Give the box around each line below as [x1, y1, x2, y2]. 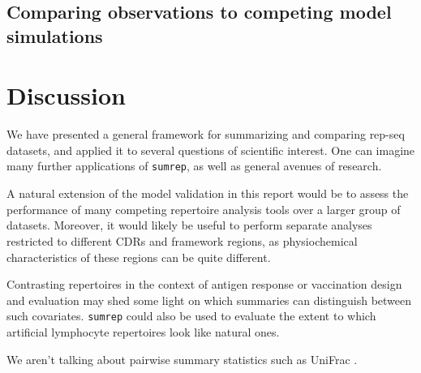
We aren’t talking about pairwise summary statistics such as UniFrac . [6, 350, 358, 367]
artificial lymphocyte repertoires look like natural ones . [6, 323, 280, 340]
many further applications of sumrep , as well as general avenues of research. [6, 157, 382, 174]
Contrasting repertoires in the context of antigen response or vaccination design [6, 276, 402, 293]
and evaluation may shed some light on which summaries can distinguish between [6, 291, 412, 308]
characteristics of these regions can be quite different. [6, 248, 271, 265]
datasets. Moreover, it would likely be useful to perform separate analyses [6, 217, 372, 234]
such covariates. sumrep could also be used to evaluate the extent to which [6, 307, 376, 324]
